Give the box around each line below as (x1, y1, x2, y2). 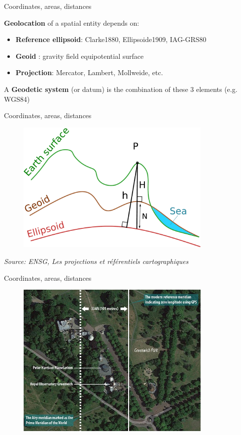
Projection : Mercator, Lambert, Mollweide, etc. (15, 67, 163, 78)
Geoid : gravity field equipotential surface (15, 50, 144, 61)
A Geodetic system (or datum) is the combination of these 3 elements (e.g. (4, 84, 238, 94)
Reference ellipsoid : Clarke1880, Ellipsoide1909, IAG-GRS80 (15, 34, 207, 44)
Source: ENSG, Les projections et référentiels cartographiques (4, 256, 189, 266)
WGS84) (4, 93, 30, 104)
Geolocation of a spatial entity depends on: (4, 17, 139, 28)
